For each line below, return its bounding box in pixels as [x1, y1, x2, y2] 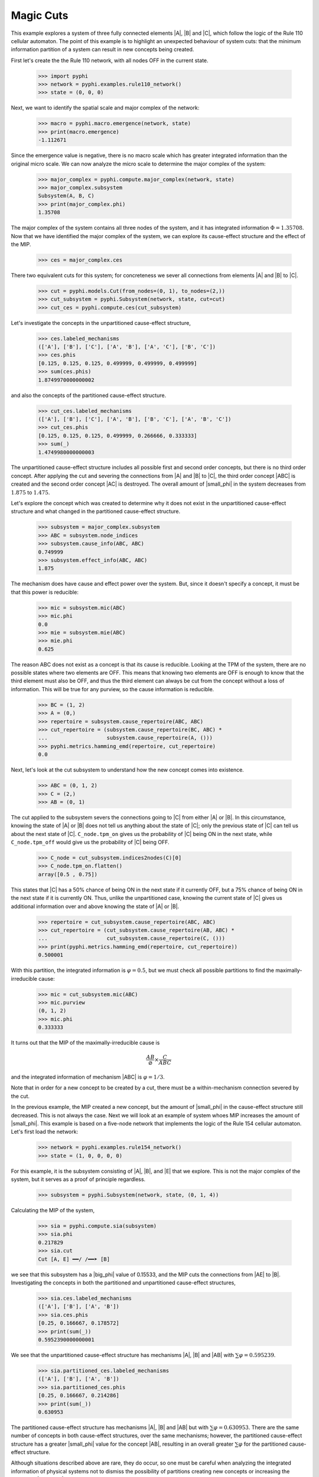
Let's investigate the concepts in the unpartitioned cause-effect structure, [11, 319, 191, 326]
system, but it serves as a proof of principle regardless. [11, 1176, 146, 1183]
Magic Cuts [11, 9, 69, 22]
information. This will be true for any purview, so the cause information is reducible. [11, 685, 214, 692]
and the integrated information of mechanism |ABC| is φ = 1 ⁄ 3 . [11, 1073, 165, 1081]
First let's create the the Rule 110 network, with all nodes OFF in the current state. [11, 57, 209, 64]
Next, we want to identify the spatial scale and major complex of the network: [11, 104, 200, 112]
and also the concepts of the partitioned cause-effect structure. [11, 392, 167, 399]
